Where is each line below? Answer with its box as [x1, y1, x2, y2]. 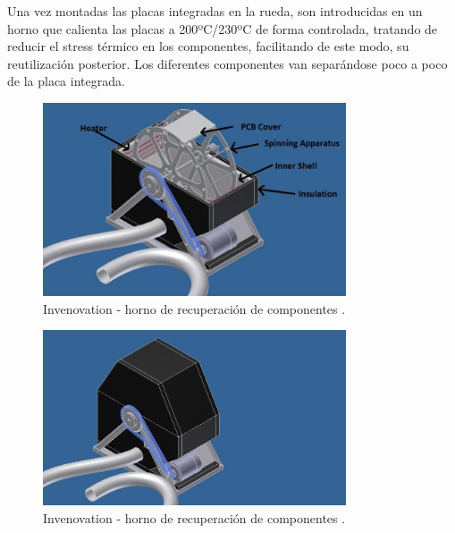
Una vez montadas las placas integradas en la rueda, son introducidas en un [7, 2, 423, 20]
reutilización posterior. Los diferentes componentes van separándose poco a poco [7, 54, 448, 72]
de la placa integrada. [7, 72, 125, 90]
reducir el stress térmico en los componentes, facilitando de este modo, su [7, 37, 409, 55]
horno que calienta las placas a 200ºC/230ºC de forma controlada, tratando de [7, 19, 438, 38]
